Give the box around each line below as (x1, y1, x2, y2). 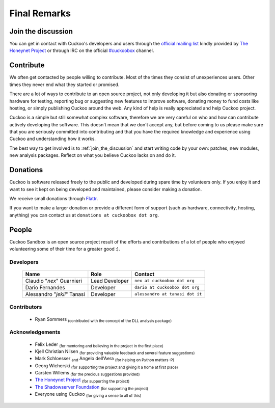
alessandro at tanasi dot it (134, 291, 202, 297)
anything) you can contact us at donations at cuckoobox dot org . (9, 212, 159, 218)
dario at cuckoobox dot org (134, 285, 200, 290)
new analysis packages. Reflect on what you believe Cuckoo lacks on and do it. (9, 152, 176, 158)
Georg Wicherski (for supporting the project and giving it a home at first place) (35, 362, 178, 370)
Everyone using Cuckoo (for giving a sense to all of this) (35, 391, 142, 398)
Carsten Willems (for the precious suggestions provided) (35, 370, 140, 377)
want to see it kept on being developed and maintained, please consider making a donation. (9, 186, 202, 192)
